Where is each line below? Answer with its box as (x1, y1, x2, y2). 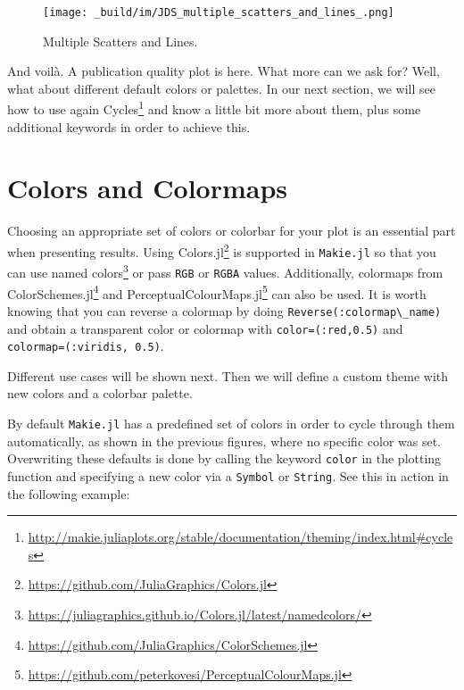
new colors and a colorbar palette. (7, 384, 193, 403)
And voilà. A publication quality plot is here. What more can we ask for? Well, (7, 62, 440, 80)
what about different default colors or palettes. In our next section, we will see (7, 79, 435, 97)
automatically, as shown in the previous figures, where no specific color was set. (7, 431, 441, 450)
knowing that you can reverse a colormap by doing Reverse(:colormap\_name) (7, 301, 442, 320)
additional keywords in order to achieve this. (7, 117, 251, 136)
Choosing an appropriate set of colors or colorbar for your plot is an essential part (7, 221, 456, 240)
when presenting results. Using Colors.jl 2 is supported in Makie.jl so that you (7, 240, 436, 261)
